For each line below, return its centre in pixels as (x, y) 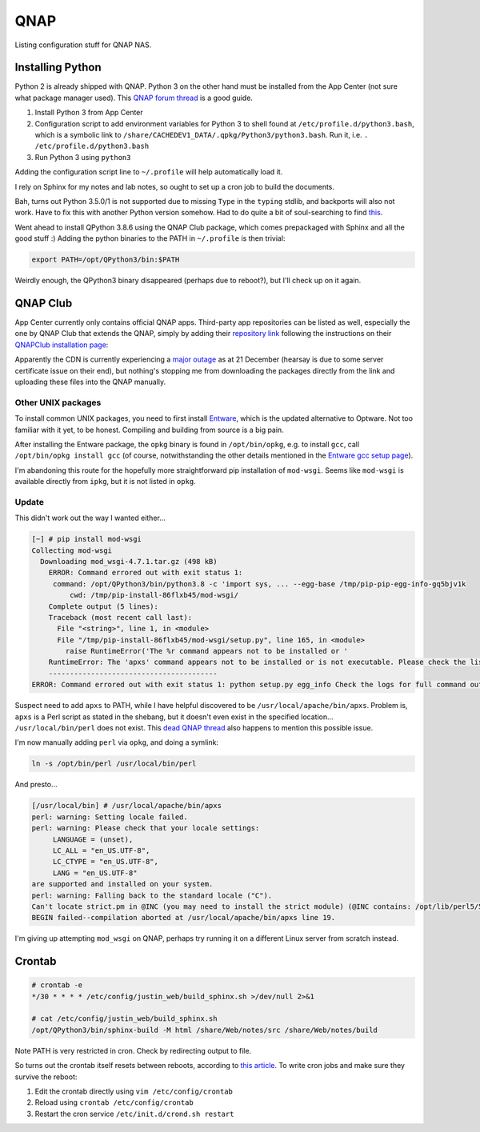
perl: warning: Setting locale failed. (110, 817)
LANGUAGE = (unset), (93, 839)
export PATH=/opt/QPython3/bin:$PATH (106, 260)
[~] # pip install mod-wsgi (86, 539)
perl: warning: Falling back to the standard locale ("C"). (152, 895)
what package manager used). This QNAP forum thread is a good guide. (134, 98)
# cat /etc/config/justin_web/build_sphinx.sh (124, 1019)
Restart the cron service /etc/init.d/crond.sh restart (134, 1114)
